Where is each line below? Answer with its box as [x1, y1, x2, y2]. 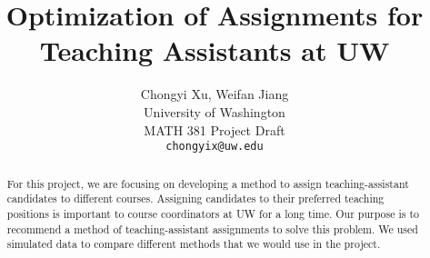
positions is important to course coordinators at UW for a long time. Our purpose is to [6, 205, 420, 221]
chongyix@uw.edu [165, 140, 264, 154]
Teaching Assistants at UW [39, 32, 390, 69]
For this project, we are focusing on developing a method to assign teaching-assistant [6, 175, 409, 191]
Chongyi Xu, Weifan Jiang [140, 84, 289, 104]
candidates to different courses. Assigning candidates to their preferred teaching [6, 191, 385, 206]
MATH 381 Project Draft [144, 120, 285, 139]
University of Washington [144, 102, 285, 121]
